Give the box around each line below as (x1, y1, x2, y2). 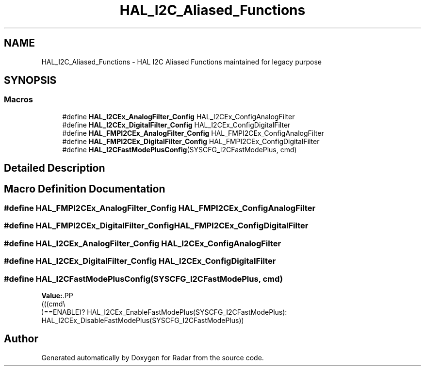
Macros (4, 95, 33, 105)
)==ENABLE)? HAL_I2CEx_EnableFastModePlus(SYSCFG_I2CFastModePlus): (41, 307, 287, 316)
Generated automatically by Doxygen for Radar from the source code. (41, 353, 264, 362)
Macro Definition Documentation (4, 182, 165, 195)
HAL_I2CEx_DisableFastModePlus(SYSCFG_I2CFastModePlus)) (41, 316, 244, 324)
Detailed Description (4, 162, 105, 175)
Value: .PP (41, 291, 73, 300)
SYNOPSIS (4, 74, 57, 87)
